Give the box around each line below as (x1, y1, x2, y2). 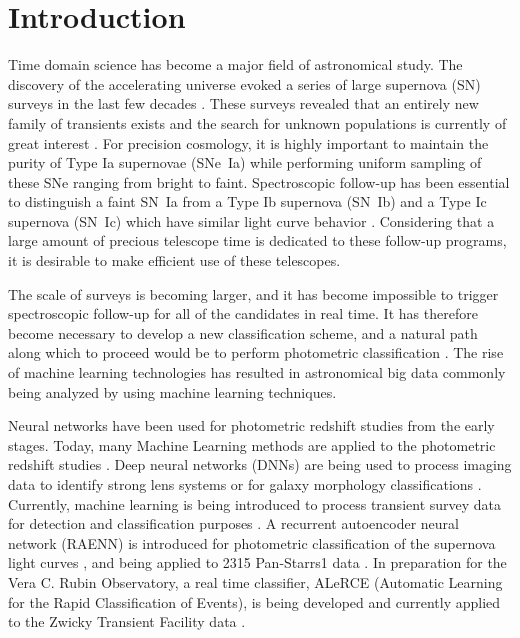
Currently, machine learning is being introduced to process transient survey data (8, 493, 502, 514)
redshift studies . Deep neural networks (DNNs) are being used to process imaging (8, 454, 512, 475)
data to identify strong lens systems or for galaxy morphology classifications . (8, 474, 482, 494)
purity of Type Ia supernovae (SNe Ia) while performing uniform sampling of (8, 152, 482, 173)
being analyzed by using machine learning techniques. (8, 381, 337, 402)
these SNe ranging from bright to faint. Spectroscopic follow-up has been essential (8, 171, 510, 192)
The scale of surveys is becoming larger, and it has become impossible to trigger (8, 283, 499, 304)
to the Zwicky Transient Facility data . (8, 611, 246, 632)
